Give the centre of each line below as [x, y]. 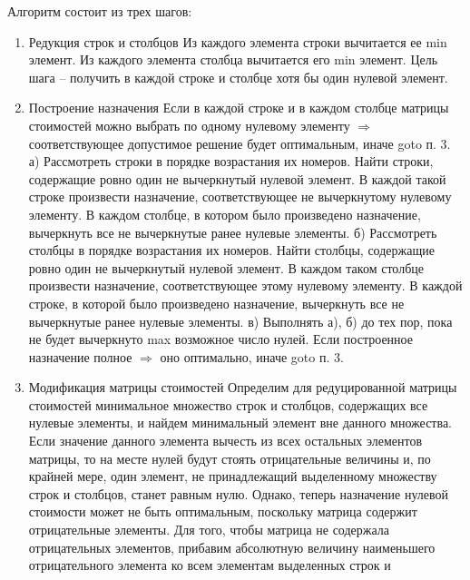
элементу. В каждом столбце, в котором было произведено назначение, [225, 214]
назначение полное [80, 356]
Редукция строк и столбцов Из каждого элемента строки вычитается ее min [238, 41]
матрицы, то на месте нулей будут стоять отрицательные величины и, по [230, 458]
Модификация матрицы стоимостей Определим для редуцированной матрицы [243, 387]
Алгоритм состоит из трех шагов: [100, 11]
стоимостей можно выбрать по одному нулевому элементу [189, 125]
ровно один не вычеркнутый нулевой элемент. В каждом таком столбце [226, 267]
